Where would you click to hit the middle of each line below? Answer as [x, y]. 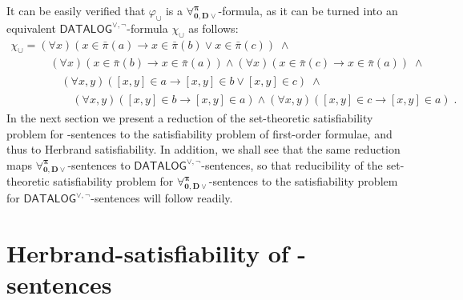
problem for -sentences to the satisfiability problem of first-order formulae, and [199, 133]
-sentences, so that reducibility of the [292, 164]
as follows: [213, 28]
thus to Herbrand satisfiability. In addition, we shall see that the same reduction [203, 149]
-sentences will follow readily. [162, 198]
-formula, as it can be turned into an [308, 10]
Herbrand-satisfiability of [148, 253]
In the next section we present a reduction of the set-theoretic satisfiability [190, 117]
